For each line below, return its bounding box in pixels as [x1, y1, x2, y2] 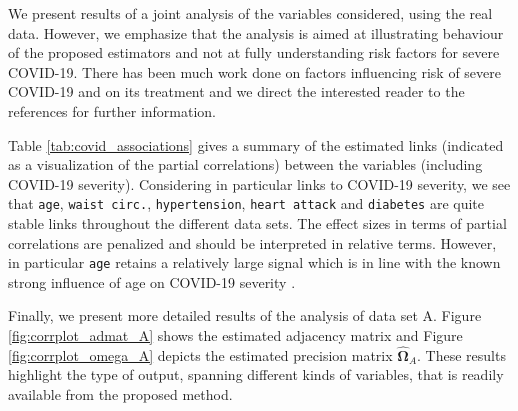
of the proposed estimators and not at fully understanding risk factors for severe [8, 42, 500, 63]
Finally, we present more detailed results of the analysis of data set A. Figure [8, 305, 482, 326]
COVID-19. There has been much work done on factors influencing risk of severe [8, 61, 501, 82]
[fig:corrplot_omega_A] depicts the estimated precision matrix [8, 344, 393, 365]
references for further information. [8, 100, 217, 121]
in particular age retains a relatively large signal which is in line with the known [8, 252, 501, 273]
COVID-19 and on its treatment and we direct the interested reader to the [8, 81, 465, 102]
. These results [417, 344, 506, 365]
